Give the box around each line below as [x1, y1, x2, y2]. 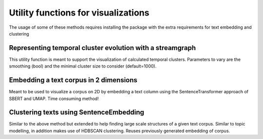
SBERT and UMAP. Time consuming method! [9, 95, 99, 102]
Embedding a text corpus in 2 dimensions [9, 76, 137, 85]
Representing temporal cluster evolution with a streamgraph [9, 44, 196, 52]
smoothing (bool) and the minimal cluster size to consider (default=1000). [9, 63, 157, 69]
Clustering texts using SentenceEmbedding [9, 108, 145, 117]
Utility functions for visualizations [9, 7, 150, 18]
